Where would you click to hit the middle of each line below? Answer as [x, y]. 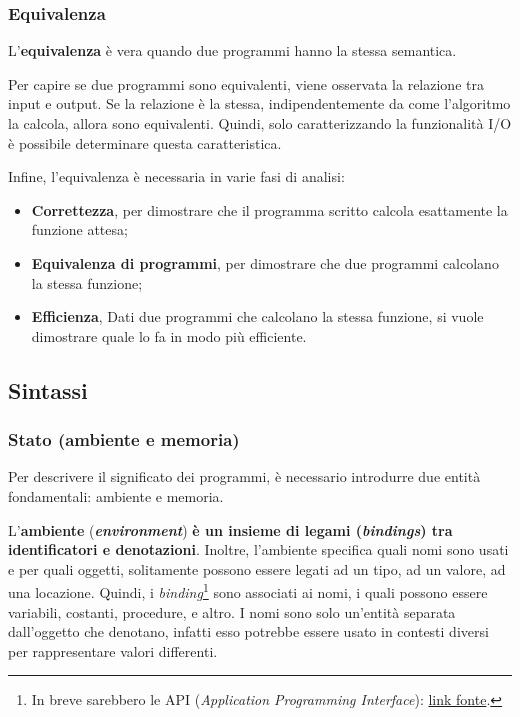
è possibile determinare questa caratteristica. [145, 142]
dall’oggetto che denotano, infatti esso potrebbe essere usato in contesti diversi [248, 631]
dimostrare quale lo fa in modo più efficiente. [169, 335]
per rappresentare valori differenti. [113, 650]
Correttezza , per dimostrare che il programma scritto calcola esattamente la [269, 209]
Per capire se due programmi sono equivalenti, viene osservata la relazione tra [246, 83]
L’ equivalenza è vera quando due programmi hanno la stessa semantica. [232, 50]
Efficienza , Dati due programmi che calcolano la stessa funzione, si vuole [257, 316]
